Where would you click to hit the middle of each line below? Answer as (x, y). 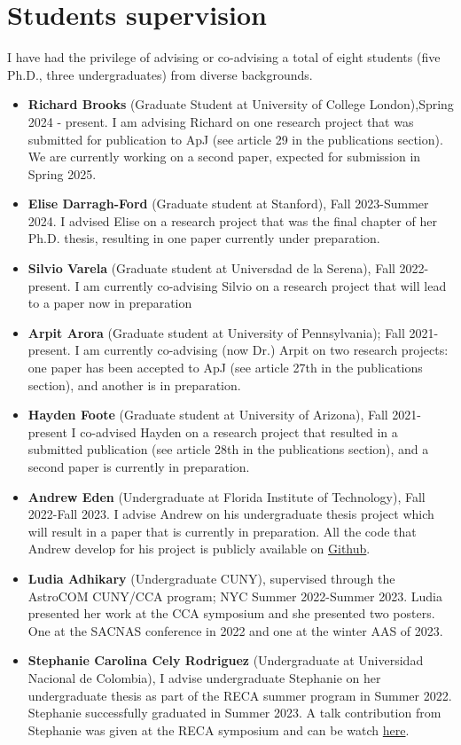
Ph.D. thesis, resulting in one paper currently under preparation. (204, 238)
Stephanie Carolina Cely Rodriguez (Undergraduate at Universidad (226, 660)
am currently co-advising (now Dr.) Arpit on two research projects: (266, 350)
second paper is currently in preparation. (139, 467)
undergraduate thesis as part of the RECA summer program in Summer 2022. (240, 695)
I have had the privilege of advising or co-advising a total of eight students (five (224, 57)
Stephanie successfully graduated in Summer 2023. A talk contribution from (234, 713)
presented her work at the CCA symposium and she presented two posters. (231, 613)
